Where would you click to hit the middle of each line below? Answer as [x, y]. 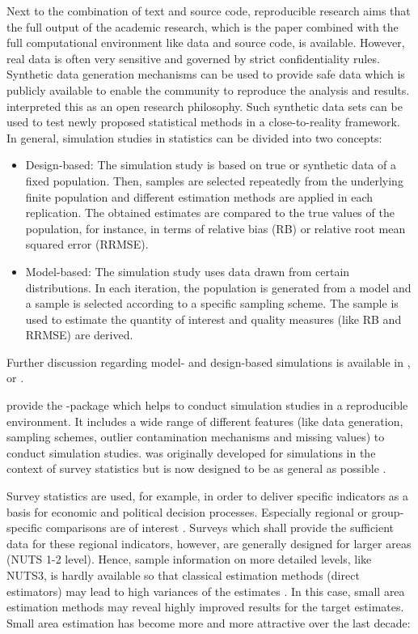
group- [388, 511]
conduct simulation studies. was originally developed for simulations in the [191, 452]
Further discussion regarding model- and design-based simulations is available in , [209, 362]
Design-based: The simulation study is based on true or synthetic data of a [211, 165]
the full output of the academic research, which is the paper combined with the [203, 26]
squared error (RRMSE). [87, 244]
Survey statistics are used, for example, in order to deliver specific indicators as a [208, 496]
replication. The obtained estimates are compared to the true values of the [210, 213]
